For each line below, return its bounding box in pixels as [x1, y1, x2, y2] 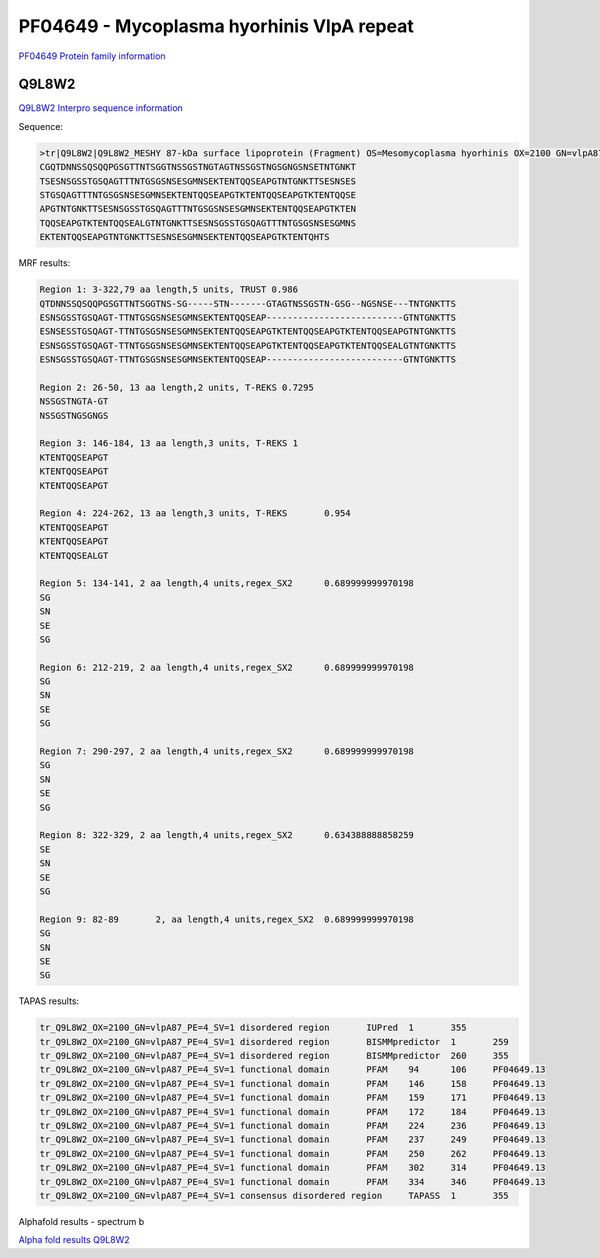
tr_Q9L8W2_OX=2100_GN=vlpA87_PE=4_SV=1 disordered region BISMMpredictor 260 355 [39, 1050, 509, 1062]
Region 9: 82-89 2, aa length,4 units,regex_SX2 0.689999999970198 [39, 913, 415, 925]
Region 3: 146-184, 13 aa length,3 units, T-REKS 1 [39, 438, 299, 449]
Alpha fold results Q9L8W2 [18, 1234, 130, 1246]
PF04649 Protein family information [18, 50, 166, 62]
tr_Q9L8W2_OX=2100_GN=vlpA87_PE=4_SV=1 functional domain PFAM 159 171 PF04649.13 [39, 1092, 546, 1104]
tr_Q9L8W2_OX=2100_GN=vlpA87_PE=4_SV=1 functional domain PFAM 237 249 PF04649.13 [39, 1134, 546, 1145]
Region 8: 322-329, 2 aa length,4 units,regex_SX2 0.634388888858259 [39, 830, 415, 841]
